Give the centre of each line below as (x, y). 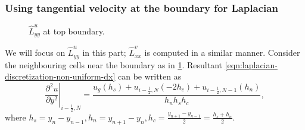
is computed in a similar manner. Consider (222, 53)
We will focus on (35, 53)
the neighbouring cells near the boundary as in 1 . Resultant (113, 64)
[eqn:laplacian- (251, 64)
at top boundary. (74, 31)
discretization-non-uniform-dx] (60, 76)
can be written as (150, 76)
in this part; (104, 53)
